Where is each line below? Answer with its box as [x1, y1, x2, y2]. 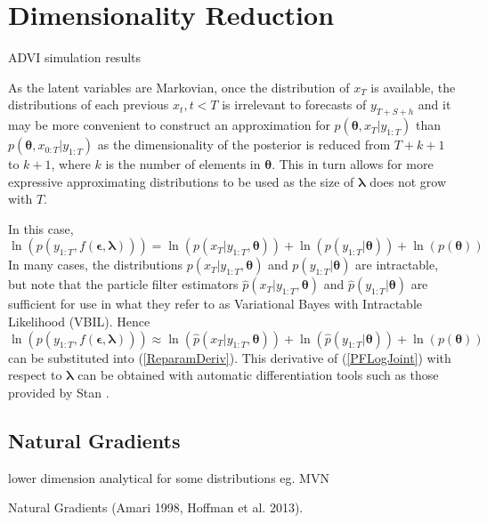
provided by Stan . [8, 382, 110, 401]
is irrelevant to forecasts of [222, 95, 367, 114]
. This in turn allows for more [272, 155, 434, 173]
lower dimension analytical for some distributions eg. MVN [8, 468, 329, 487]
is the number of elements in [105, 155, 261, 173]
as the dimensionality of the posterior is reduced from [97, 135, 391, 154]
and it [418, 95, 451, 114]
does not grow [369, 172, 447, 190]
